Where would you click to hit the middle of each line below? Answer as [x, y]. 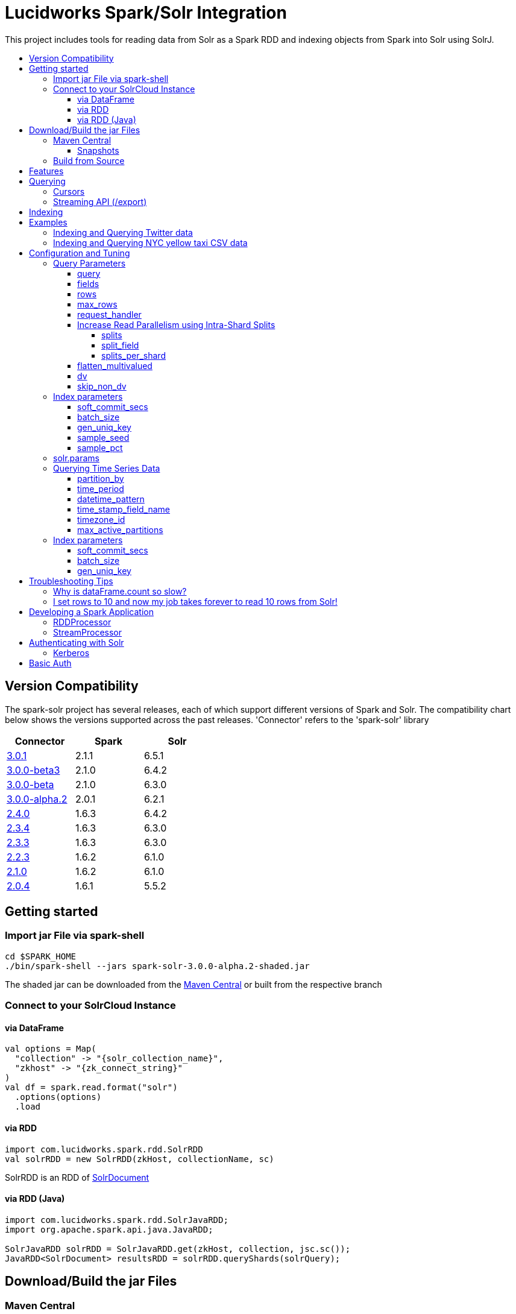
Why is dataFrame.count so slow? [120, 591]
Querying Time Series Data [107, 468]
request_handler [109, 314]
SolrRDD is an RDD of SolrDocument [77, 1177]
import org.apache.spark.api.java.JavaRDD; [109, 1229]
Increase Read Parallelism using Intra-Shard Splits [176, 324]
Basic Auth [50, 663]
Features [46, 171]
